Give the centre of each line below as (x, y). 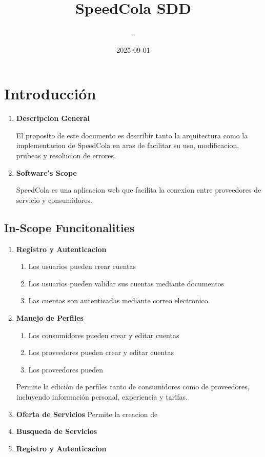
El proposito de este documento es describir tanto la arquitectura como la (132, 135)
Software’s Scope (46, 172)
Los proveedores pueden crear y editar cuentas (101, 352)
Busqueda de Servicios (57, 431)
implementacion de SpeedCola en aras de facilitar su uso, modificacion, (128, 145)
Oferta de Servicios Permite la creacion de (87, 414)
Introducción (50, 94)
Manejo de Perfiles (50, 317)
